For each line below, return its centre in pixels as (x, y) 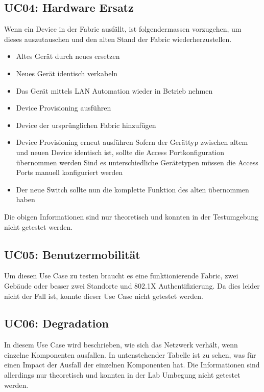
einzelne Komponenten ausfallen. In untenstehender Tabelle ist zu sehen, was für (130, 354)
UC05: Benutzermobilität (72, 254)
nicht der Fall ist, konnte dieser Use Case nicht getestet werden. (104, 296)
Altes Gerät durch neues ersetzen (68, 56)
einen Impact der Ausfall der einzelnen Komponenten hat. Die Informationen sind (132, 365)
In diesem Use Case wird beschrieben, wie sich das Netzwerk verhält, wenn (121, 345)
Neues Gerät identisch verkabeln (67, 73)
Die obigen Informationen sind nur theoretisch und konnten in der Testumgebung (131, 216)
